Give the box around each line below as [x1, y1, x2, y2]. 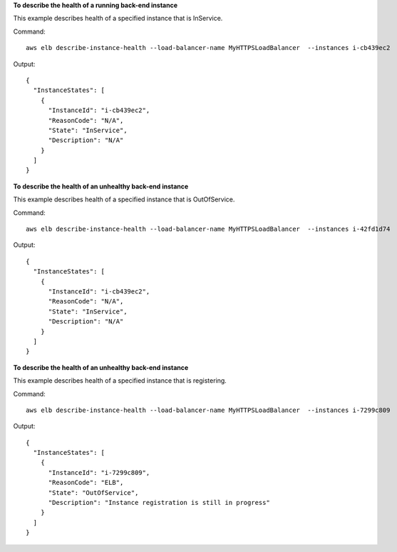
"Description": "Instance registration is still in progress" [48, 498, 270, 507]
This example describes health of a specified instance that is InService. [13, 14, 223, 23]
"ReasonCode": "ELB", [48, 478, 124, 487]
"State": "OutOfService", [48, 488, 139, 496]
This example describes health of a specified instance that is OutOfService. [13, 195, 235, 204]
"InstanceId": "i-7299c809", [48, 468, 150, 476]
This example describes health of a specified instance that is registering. [13, 376, 227, 385]
